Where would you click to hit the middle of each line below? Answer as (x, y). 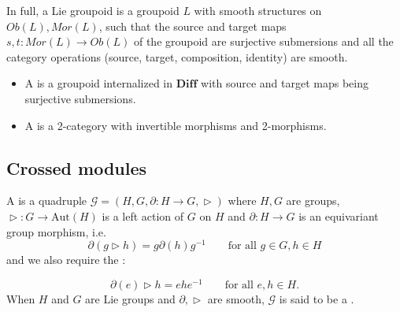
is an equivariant (339, 215)
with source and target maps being (285, 83)
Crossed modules (77, 167)
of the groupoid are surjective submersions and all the (263, 41)
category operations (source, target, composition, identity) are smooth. (177, 56)
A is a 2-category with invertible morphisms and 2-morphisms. (176, 125)
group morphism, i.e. (56, 231)
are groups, (313, 201)
